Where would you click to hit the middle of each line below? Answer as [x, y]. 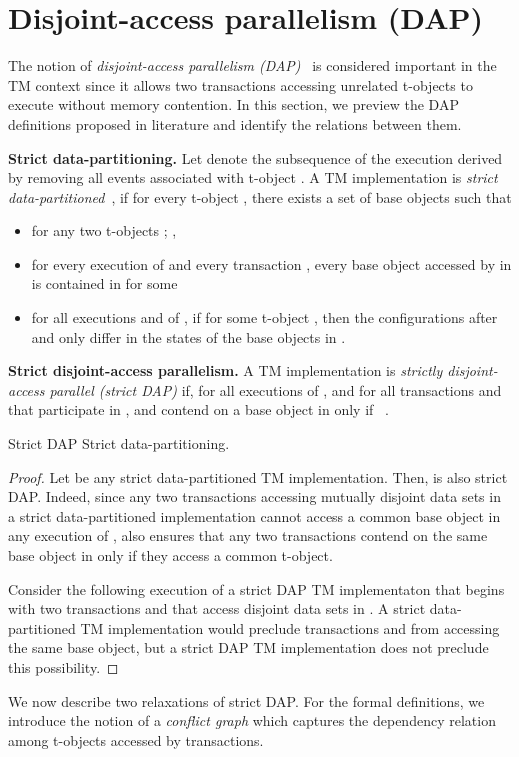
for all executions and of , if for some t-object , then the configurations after [264, 317]
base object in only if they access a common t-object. [170, 555]
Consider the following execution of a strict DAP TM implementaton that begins [256, 588]
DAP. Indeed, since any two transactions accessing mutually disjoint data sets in [254, 496]
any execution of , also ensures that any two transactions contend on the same [248, 535]
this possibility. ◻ [63, 666]
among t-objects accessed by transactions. [136, 739]
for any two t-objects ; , [104, 230]
